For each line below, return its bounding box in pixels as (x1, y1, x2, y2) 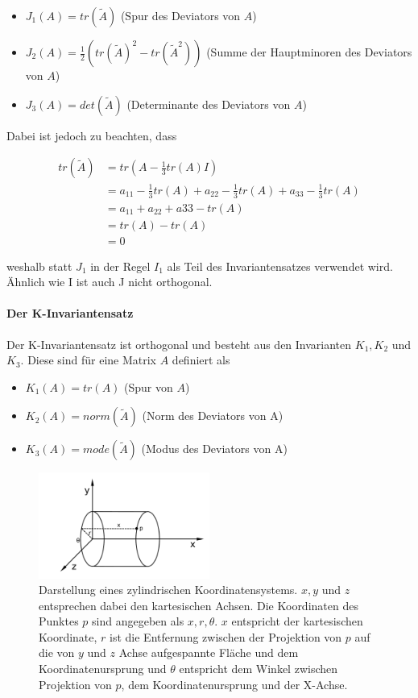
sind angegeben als (92, 613, 184, 629)
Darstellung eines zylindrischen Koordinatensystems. (39, 581, 298, 598)
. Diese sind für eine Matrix (20, 351, 157, 368)
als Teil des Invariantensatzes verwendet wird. (167, 257, 393, 274)
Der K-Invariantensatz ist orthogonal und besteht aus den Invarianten (6, 335, 352, 352)
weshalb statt (6, 257, 72, 274)
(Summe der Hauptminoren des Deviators (206, 44, 412, 60)
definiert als (172, 351, 230, 368)
